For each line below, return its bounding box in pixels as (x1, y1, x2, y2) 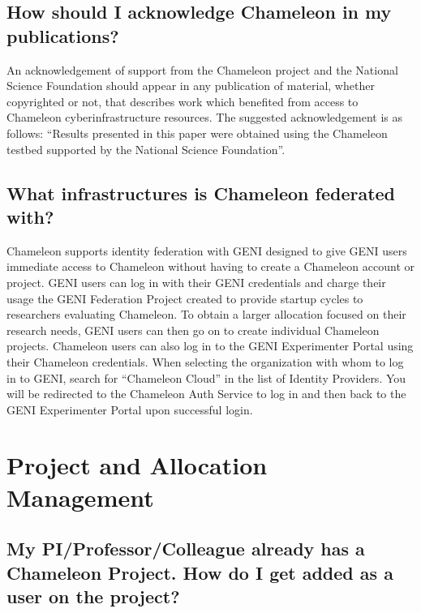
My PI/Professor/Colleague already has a (6, 536, 365, 561)
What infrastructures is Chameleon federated (6, 180, 396, 205)
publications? (6, 23, 119, 48)
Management (6, 480, 154, 513)
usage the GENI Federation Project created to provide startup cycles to (6, 289, 363, 306)
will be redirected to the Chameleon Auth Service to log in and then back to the (6, 385, 406, 402)
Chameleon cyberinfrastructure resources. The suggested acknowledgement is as (6, 109, 402, 126)
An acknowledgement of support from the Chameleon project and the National (6, 61, 398, 78)
